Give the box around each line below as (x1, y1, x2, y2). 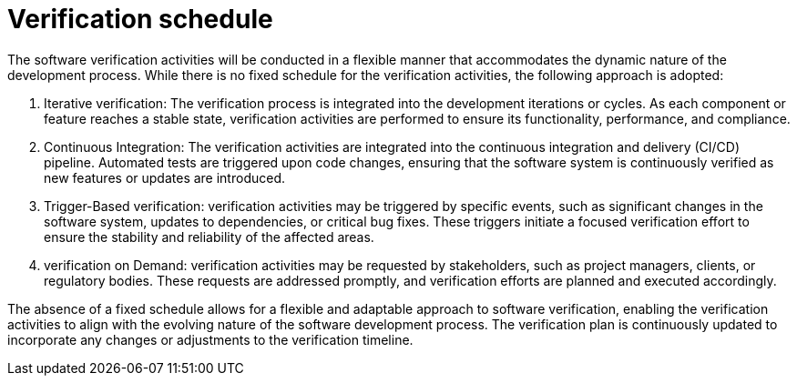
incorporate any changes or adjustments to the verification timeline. (7, 331, 414, 348)
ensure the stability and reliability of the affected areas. (44, 228, 374, 245)
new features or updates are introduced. (44, 169, 286, 186)
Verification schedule (7, 4, 273, 35)
